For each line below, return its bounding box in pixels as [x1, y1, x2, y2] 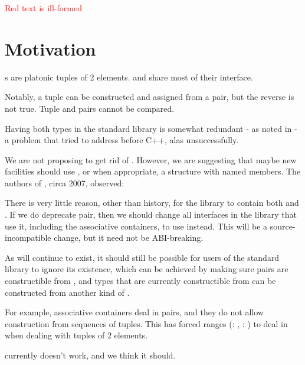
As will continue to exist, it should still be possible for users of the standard [5, 251, 280, 263]
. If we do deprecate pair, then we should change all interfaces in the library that [5, 208, 297, 221]
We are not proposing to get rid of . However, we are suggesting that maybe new [5, 153, 297, 166]
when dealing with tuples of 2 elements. [5, 329, 148, 341]
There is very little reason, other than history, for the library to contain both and [5, 196, 299, 209]
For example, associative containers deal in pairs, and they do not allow [5, 306, 264, 318]
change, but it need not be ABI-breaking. [54, 231, 204, 244]
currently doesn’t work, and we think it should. [5, 349, 176, 361]
